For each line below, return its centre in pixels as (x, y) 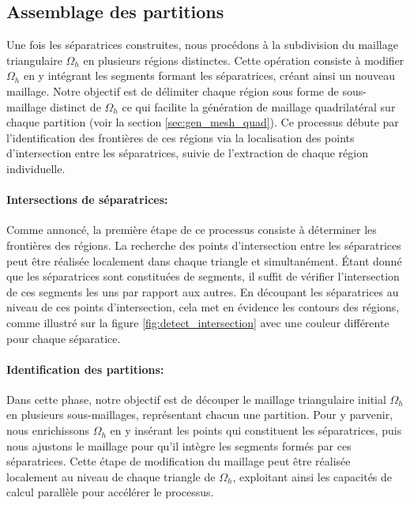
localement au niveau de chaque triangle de (111, 476)
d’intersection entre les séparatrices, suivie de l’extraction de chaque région (187, 153)
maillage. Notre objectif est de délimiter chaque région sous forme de (173, 90)
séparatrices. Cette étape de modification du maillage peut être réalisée (179, 461)
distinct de (75, 106)
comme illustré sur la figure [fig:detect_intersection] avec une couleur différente (198, 322)
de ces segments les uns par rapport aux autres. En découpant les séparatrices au (203, 291)
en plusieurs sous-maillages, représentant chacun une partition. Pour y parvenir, (200, 415)
